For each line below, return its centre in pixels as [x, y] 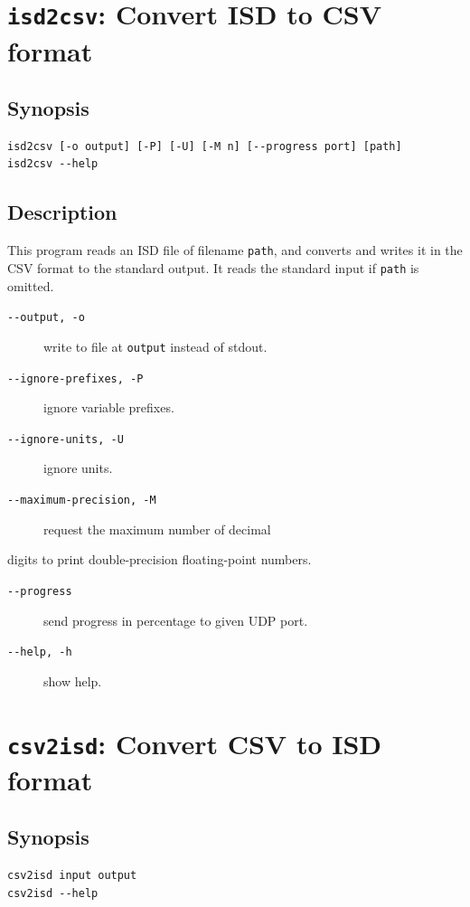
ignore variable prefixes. [109, 407]
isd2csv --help [53, 164]
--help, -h [40, 652]
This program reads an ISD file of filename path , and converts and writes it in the [235, 250]
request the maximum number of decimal [157, 529]
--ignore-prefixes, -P [75, 378]
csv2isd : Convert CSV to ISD [195, 743]
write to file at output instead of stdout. [155, 346]
